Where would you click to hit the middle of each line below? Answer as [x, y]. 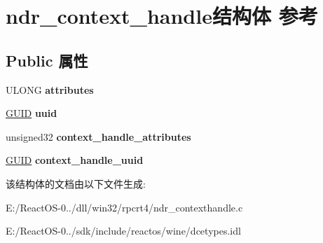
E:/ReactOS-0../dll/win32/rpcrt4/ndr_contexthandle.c [124, 207]
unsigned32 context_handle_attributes [98, 136]
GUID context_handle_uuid [75, 160]
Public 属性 [47, 60]
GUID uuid [32, 113]
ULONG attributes [50, 89]
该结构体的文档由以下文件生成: [76, 183]
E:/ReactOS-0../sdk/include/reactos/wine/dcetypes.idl [123, 231]
